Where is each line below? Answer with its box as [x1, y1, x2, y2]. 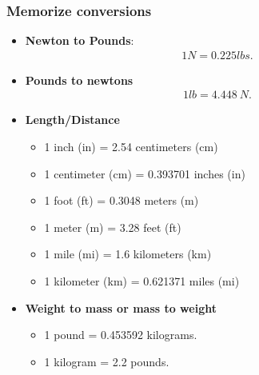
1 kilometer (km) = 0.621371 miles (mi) [44, 273, 240, 289]
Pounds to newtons [25, 71, 133, 88]
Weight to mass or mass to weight [25, 299, 217, 316]
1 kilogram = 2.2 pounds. [44, 353, 169, 369]
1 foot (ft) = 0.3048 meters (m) [44, 192, 199, 209]
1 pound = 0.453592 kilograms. [44, 326, 197, 343]
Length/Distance [25, 111, 120, 128]
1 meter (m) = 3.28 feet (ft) [44, 218, 181, 235]
